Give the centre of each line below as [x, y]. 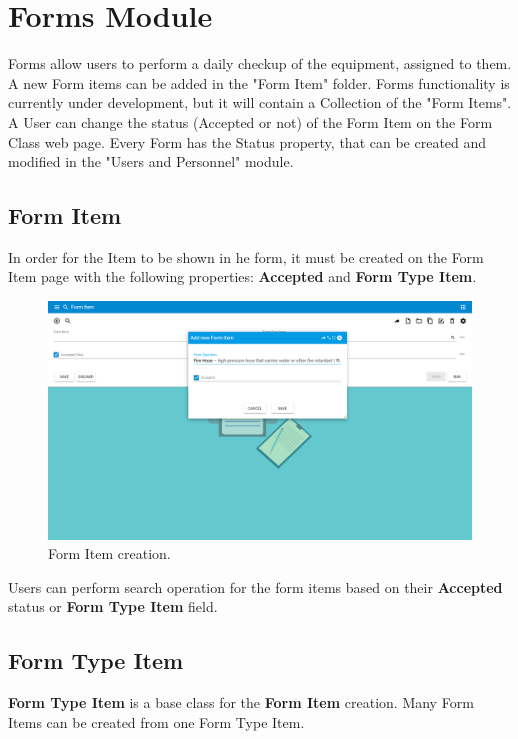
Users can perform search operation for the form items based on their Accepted [255, 586]
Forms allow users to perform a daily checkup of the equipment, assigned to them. [260, 63]
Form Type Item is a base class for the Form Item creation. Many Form [241, 702]
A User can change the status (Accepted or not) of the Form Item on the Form [250, 121]
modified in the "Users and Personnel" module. [151, 161]
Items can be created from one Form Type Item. [156, 721]
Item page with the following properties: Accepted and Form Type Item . [242, 276]
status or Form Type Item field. [113, 606]
